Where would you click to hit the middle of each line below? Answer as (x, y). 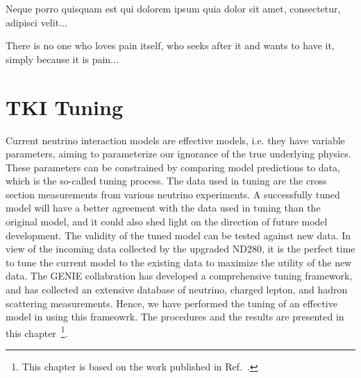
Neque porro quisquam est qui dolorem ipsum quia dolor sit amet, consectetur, (173, 8)
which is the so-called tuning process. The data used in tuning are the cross (166, 181)
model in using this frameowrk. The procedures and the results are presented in (175, 317)
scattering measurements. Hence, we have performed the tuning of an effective (171, 303)
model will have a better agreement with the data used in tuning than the (163, 208)
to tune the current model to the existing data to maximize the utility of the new (179, 262)
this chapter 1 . (37, 332)
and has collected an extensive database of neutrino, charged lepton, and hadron (177, 290)
